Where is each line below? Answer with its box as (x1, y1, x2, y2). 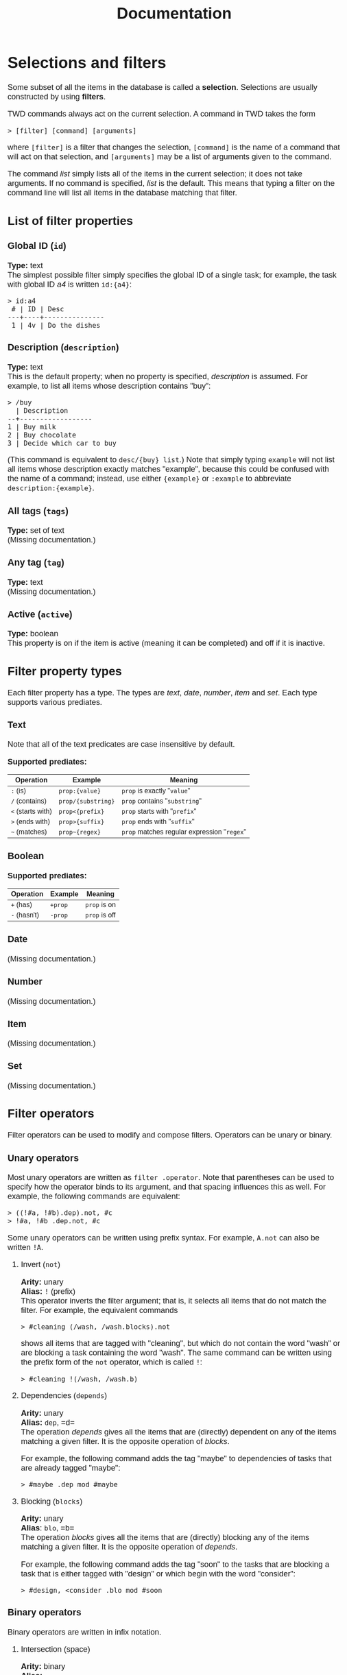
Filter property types (7, 664, 122, 678)
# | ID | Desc (11, 304, 64, 313)
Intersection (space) (21, 1644, 91, 1654)
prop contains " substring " (121, 797, 202, 806)
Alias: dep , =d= (21, 1417, 75, 1427)
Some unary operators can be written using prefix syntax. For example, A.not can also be (7, 1233, 320, 1242)
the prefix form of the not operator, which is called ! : (21, 1357, 203, 1367)
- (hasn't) (10, 911, 40, 919)
